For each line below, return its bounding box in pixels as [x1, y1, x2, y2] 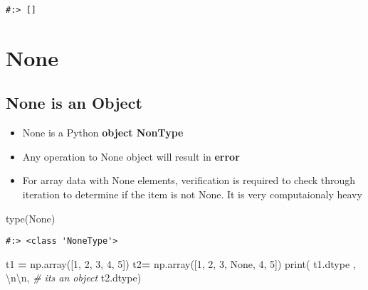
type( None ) [6, 210, 56, 225]
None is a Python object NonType [22, 125, 184, 140]
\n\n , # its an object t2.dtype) [6, 270, 142, 285]
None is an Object [6, 92, 142, 114]
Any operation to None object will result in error [22, 149, 240, 163]
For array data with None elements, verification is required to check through [22, 173, 356, 188]
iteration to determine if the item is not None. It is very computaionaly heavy [22, 187, 362, 202]
